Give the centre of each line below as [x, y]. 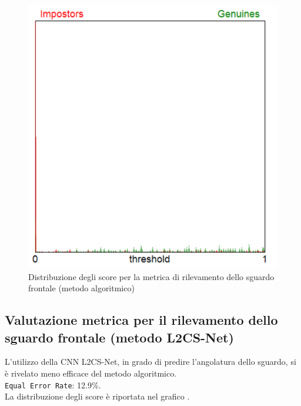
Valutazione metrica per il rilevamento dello [141, 320]
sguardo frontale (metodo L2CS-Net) [119, 337]
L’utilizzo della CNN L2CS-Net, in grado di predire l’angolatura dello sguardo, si [150, 362]
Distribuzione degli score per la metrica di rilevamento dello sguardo [151, 276]
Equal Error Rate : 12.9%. [53, 385]
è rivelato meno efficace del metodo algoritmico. [91, 373]
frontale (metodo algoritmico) [81, 288]
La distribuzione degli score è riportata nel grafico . [97, 396]
